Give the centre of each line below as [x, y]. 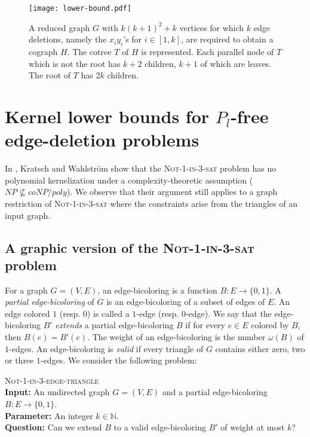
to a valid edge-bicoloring [160, 427]
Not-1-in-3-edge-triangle [52, 380]
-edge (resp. [158, 313]
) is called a [108, 313]
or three [19, 360]
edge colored [27, 313]
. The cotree [89, 52]
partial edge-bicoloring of [50, 302]
